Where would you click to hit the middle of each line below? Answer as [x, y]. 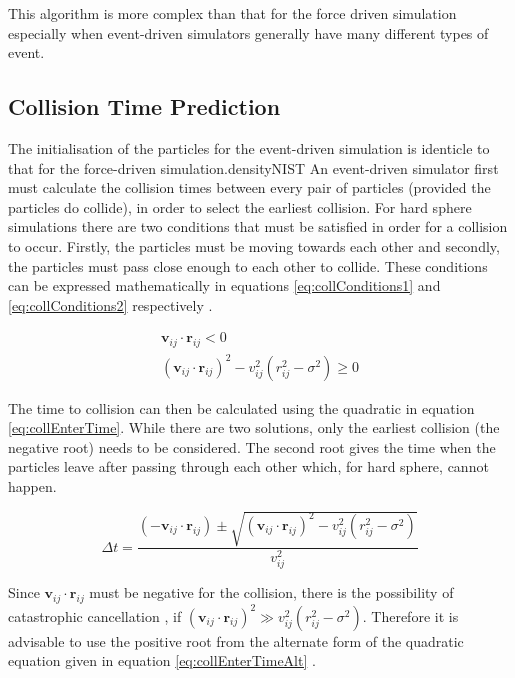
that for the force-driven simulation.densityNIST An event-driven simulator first [253, 167]
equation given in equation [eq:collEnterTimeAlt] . [162, 660]
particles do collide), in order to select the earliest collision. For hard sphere [240, 206]
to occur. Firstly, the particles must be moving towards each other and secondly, [254, 245]
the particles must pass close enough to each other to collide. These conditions [248, 265]
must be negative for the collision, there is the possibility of [271, 592]
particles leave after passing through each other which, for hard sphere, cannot [248, 466]
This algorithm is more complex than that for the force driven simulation [232, 13]
